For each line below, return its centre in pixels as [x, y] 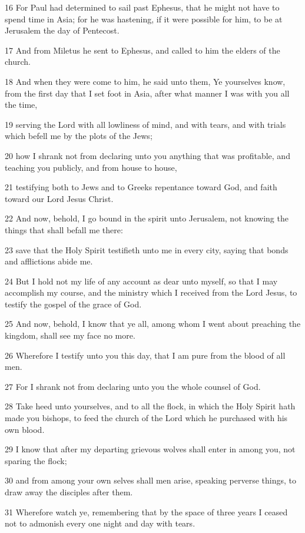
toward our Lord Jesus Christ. [59, 198]
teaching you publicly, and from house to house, [91, 167]
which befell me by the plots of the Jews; [79, 136]
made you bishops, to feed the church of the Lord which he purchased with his [146, 418]
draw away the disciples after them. [69, 492]
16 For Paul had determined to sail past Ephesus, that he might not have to [142, 7]
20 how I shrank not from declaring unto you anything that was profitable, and [147, 155]
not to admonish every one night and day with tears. [100, 523]
